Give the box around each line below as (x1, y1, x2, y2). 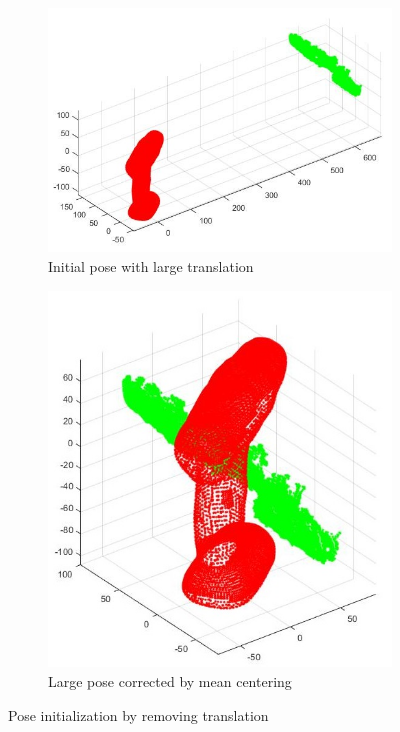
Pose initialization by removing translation (8, 704, 269, 725)
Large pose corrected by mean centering (48, 670, 292, 691)
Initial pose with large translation (48, 255, 254, 276)
